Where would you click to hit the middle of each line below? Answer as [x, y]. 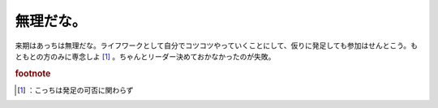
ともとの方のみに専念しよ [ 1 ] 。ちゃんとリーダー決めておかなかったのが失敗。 [145, 56]
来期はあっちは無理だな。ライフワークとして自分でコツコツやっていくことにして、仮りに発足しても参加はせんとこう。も [216, 45]
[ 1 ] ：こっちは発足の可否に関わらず [75, 90]
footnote [33, 73]
